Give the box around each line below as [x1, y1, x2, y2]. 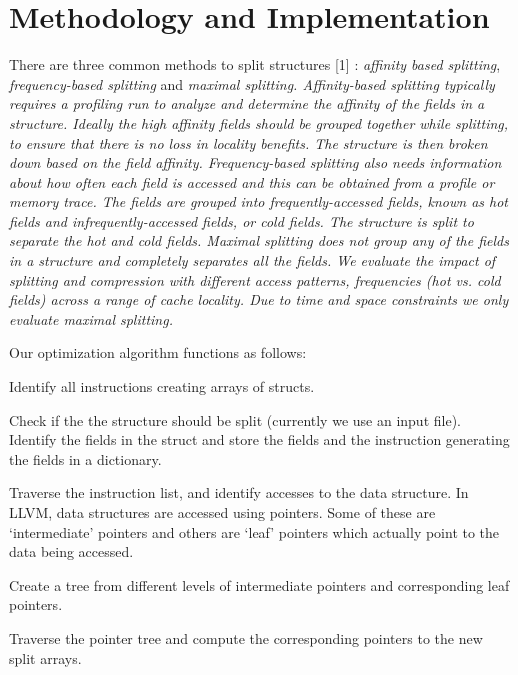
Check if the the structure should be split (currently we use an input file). [9, 409, 461, 430]
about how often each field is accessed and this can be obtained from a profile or [9, 171, 495, 192]
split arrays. [9, 647, 82, 668]
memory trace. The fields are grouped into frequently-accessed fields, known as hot [9, 191, 509, 212]
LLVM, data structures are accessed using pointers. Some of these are [9, 502, 436, 522]
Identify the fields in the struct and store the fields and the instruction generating [9, 429, 510, 450]
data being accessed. [9, 541, 134, 562]
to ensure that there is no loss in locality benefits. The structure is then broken [9, 132, 488, 153]
